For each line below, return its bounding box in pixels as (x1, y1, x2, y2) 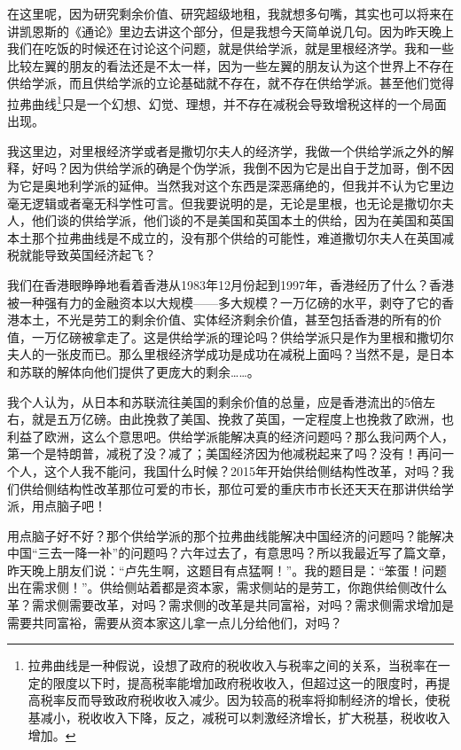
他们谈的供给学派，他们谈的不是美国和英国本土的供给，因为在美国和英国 (31, 211, 454, 230)
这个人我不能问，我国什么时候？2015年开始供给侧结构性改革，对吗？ (43, 461, 441, 480)
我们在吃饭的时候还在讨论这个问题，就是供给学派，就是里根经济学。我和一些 (7, 39, 454, 58)
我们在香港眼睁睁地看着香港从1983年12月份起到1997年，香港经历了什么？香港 (7, 275, 454, 293)
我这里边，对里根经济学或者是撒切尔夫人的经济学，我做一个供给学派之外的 (7, 141, 441, 160)
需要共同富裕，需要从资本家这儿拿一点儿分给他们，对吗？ (7, 613, 342, 631)
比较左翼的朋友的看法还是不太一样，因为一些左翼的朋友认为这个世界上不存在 (7, 56, 454, 74)
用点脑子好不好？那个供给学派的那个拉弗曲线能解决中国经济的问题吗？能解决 (7, 526, 454, 544)
